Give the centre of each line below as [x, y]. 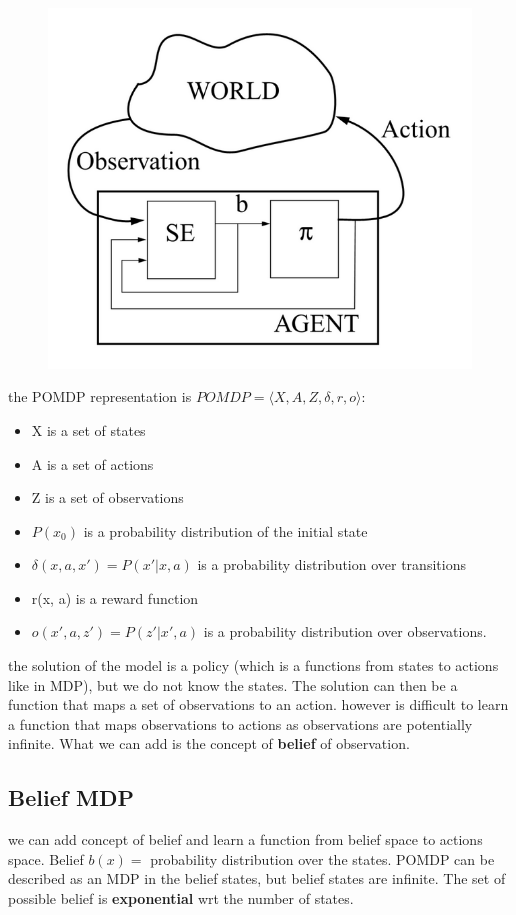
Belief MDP [71, 797]
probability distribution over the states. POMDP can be [322, 858]
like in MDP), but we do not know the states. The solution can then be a [233, 684]
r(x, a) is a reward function [115, 597]
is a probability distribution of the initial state [225, 530]
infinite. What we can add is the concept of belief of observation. [209, 743]
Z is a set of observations [107, 497]
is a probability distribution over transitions [331, 564]
